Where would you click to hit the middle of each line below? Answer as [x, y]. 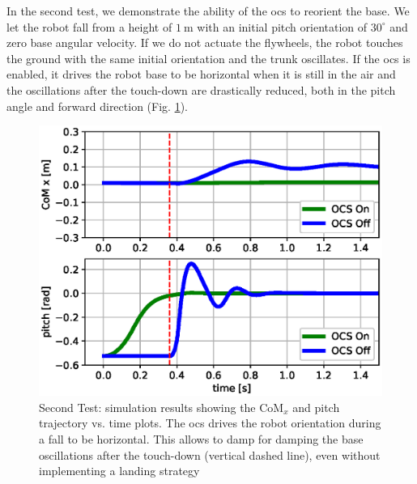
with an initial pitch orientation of [282, 26]
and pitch [316, 407]
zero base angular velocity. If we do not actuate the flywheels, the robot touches [205, 42]
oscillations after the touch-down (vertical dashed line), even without [210, 454]
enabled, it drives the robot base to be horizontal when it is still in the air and [201, 74]
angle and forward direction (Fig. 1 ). [97, 106]
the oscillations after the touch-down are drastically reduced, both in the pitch [201, 89]
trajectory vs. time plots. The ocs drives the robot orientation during [210, 423]
